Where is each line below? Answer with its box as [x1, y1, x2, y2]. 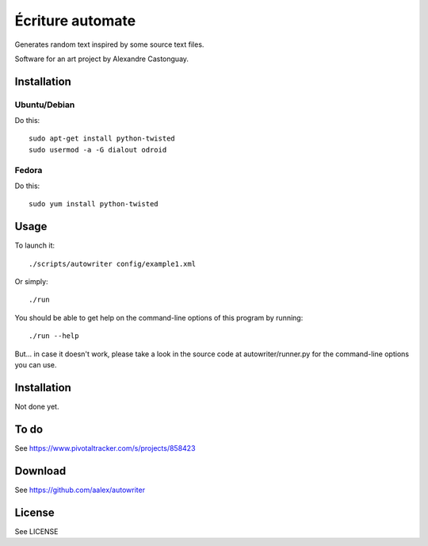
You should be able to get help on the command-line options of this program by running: [14, 313, 304, 322]
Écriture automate [14, 12, 136, 29]
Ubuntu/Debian [14, 99, 75, 110]
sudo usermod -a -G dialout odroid [29, 145, 167, 154]
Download [14, 464, 67, 478]
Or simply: [14, 277, 48, 286]
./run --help [29, 332, 79, 340]
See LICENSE [14, 526, 59, 536]
